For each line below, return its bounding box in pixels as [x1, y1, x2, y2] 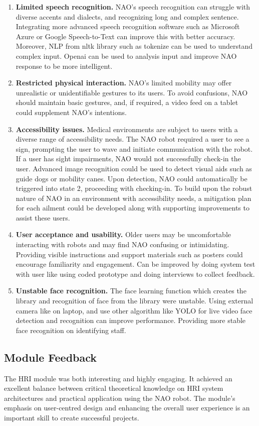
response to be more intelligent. [16, 60, 113, 71]
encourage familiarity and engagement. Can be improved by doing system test [16, 259, 255, 269]
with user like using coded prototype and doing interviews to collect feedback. [16, 268, 255, 279]
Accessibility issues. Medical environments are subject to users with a [16, 124, 238, 134]
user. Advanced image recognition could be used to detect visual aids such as [16, 163, 252, 173]
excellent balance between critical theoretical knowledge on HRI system [4, 383, 223, 393]
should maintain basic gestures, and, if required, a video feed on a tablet [16, 97, 238, 108]
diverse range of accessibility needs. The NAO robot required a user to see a [16, 134, 249, 144]
